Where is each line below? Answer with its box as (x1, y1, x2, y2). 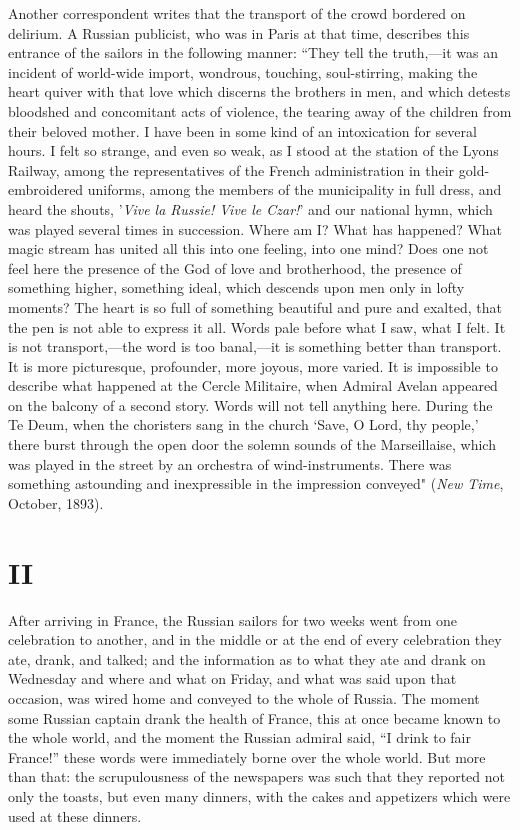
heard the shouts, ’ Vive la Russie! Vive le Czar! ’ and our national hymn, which (8, 198, 493, 219)
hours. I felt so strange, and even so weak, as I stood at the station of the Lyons (8, 140, 499, 161)
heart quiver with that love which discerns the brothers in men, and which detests (8, 81, 511, 102)
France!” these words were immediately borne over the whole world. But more (8, 746, 486, 767)
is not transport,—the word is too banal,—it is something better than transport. (8, 336, 502, 357)
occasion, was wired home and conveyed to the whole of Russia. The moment (8, 687, 480, 708)
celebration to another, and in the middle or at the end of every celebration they (8, 629, 502, 650)
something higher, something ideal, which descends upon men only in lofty (8, 277, 465, 298)
